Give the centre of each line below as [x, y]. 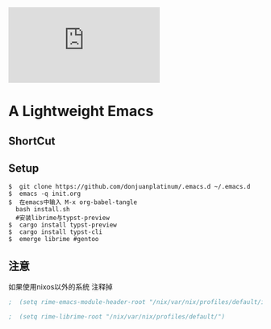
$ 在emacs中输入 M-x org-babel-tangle [73, 202]
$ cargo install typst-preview [63, 225]
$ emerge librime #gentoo [54, 239]
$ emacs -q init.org [45, 194]
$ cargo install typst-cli [56, 232]
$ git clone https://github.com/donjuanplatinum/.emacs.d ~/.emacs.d [129, 187]
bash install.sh [43, 210]
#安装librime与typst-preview [63, 218]
